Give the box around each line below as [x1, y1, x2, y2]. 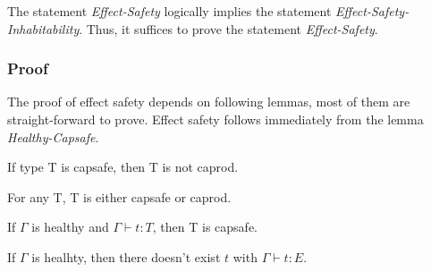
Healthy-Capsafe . [7, 127, 99, 146]
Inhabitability [7, 19, 80, 38]
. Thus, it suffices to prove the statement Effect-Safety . [79, 19, 378, 38]
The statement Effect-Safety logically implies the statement [7, 2, 332, 20]
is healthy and [31, 217, 109, 236]
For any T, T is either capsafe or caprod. [7, 187, 232, 206]
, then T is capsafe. [152, 217, 258, 236]
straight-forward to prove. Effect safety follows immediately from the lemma [7, 110, 424, 128]
